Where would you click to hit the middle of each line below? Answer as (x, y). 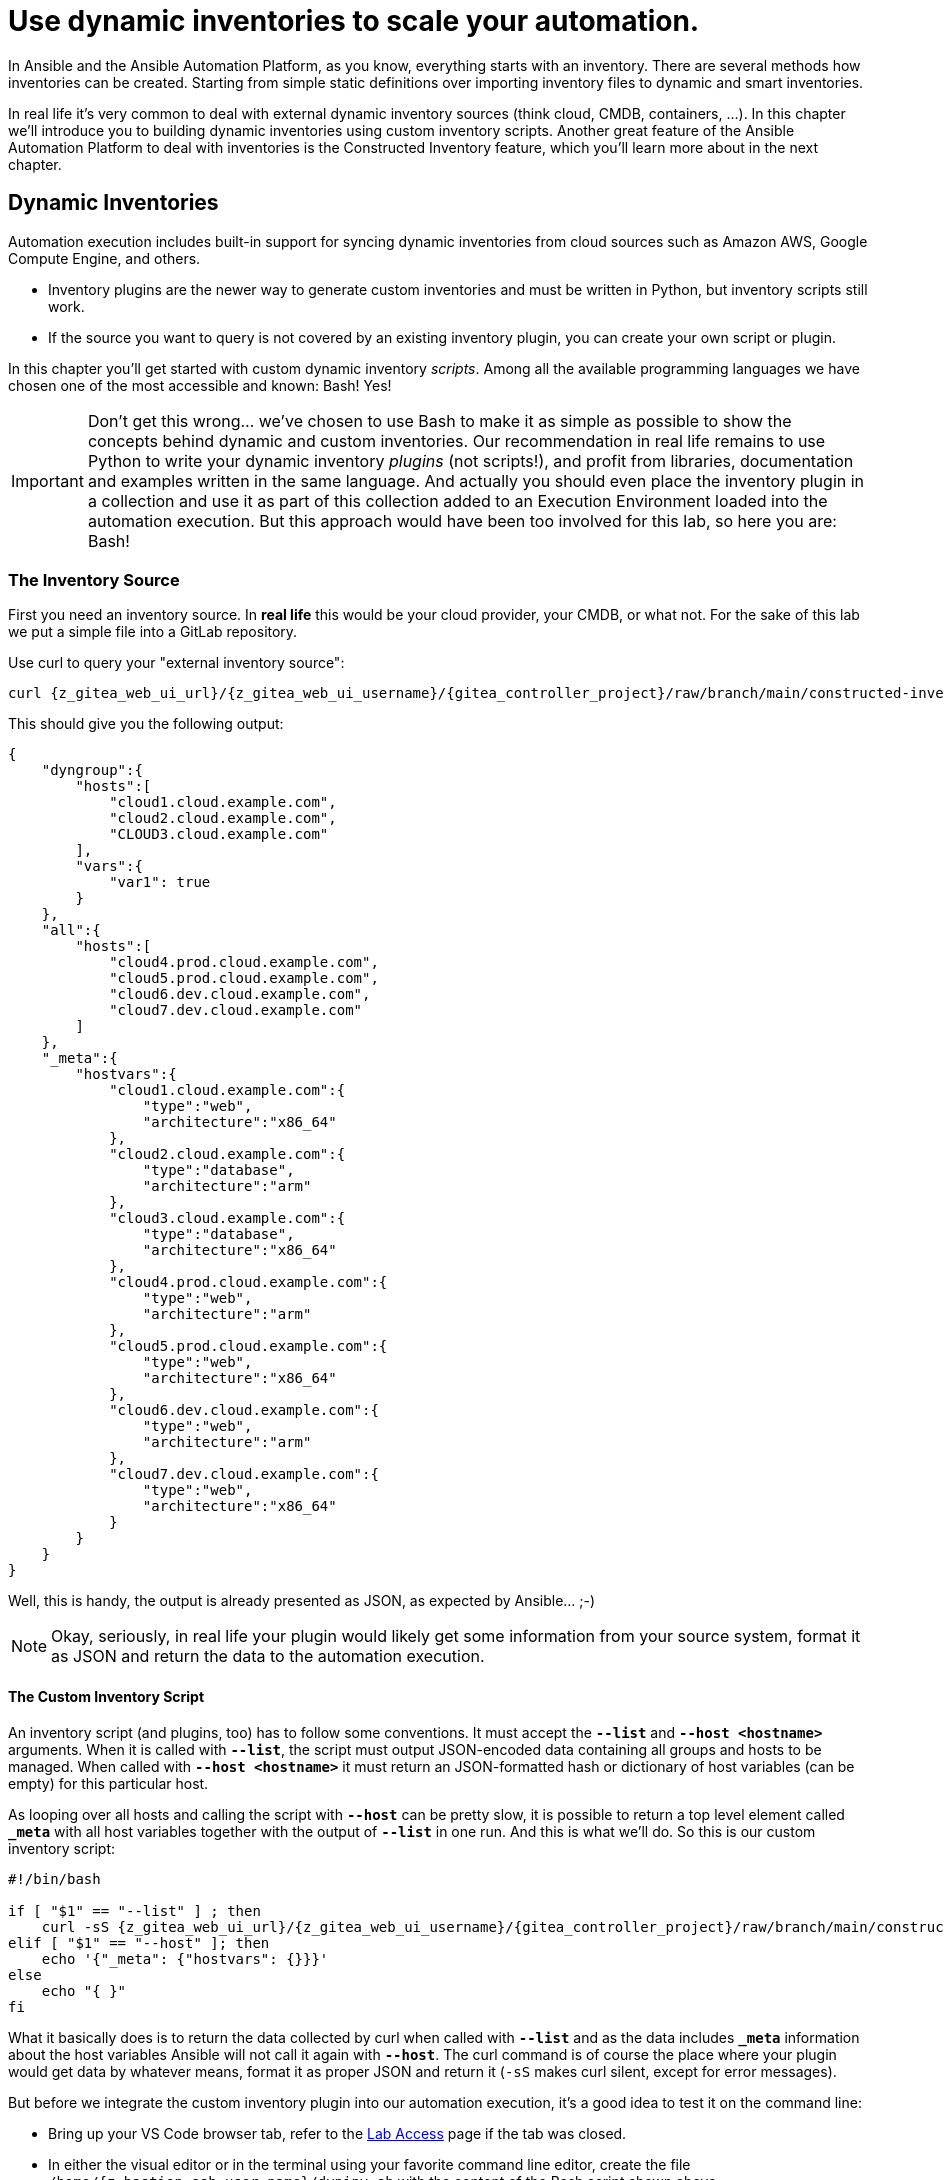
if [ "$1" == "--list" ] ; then (134, 1910)
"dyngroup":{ (92, 770)
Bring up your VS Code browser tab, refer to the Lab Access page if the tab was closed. (337, 2133)
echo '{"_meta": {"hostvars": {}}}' (185, 1958)
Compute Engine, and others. (104, 258)
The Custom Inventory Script (106, 1696)
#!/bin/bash (54, 1878)
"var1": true (160, 882)
